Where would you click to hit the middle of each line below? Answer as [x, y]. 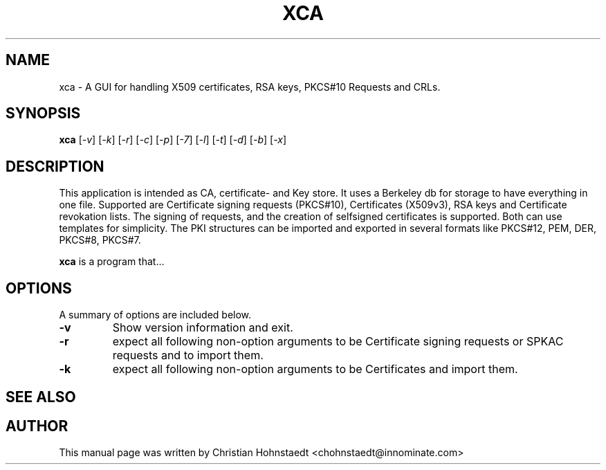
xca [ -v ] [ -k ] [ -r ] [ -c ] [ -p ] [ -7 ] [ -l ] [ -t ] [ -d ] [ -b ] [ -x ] [173, 140]
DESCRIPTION [55, 166]
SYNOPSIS [43, 114]
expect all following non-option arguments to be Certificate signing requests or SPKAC [338, 342]
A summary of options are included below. [155, 315]
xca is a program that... [112, 262]
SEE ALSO [41, 397]
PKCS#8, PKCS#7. [100, 240]
